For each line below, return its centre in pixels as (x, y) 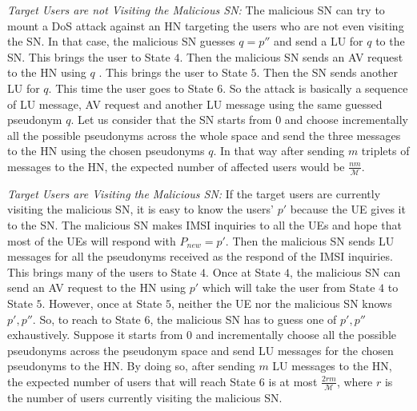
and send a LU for (319, 41)
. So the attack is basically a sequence (315, 88)
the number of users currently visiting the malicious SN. (145, 397)
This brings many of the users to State (102, 271)
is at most (293, 381)
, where (355, 381)
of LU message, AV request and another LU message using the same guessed (195, 104)
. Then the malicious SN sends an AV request (291, 56)
